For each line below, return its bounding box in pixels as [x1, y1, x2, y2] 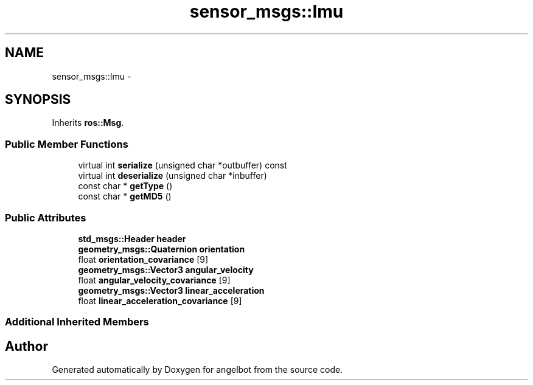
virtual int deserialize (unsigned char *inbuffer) [78, 170, 267, 181]
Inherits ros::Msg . [52, 117, 124, 128]
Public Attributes [5, 211, 86, 224]
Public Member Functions [5, 137, 128, 150]
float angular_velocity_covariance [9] [78, 274, 231, 285]
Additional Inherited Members [5, 316, 149, 328]
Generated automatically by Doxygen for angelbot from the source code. [52, 364, 343, 375]
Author [5, 338, 48, 354]
